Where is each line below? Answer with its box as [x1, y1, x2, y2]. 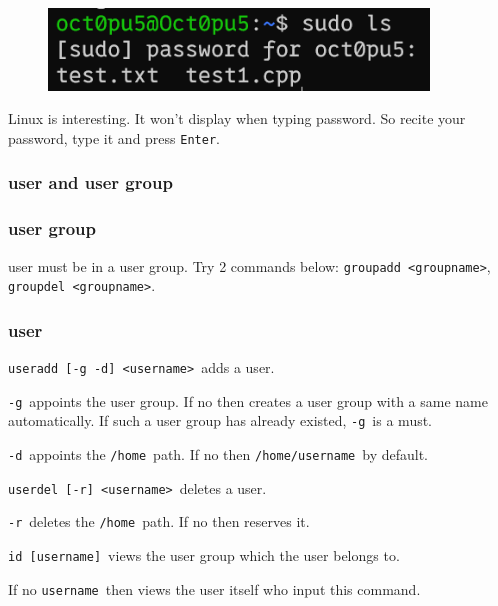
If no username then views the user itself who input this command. [8, 578, 421, 599]
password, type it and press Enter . [8, 127, 220, 148]
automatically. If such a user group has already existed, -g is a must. [8, 410, 433, 431]
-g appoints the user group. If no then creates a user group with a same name [8, 390, 488, 411]
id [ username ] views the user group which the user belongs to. [8, 545, 400, 566]
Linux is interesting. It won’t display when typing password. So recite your [8, 108, 466, 129]
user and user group [8, 170, 173, 195]
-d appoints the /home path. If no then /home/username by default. [8, 444, 428, 465]
